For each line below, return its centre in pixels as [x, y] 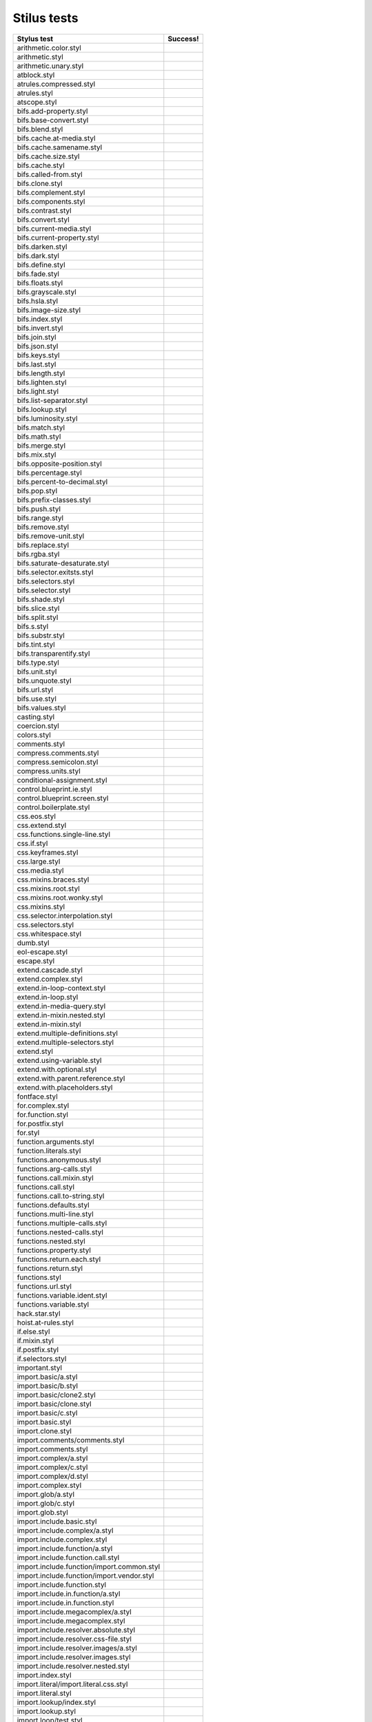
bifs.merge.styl [41, 446]
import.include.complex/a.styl [65, 1531]
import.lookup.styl [46, 1711]
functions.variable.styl [53, 1304]
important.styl [39, 1367]
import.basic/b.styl [48, 1386]
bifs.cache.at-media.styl [56, 138]
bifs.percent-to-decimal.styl [62, 481]
